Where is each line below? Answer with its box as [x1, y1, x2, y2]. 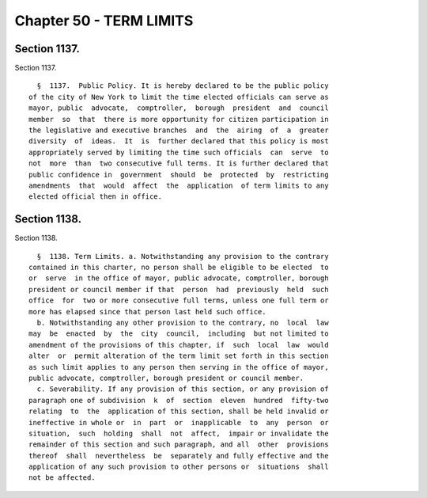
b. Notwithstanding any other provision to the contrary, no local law [36, 318, 329, 327]
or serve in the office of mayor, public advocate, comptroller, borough [28, 274, 329, 283]
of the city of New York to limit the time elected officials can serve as [28, 92, 329, 101]
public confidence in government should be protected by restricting [28, 170, 329, 179]
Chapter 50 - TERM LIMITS [14, 12, 194, 29]
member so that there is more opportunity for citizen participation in [28, 115, 329, 124]
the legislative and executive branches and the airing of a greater [28, 126, 329, 135]
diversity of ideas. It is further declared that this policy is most [28, 137, 329, 146]
